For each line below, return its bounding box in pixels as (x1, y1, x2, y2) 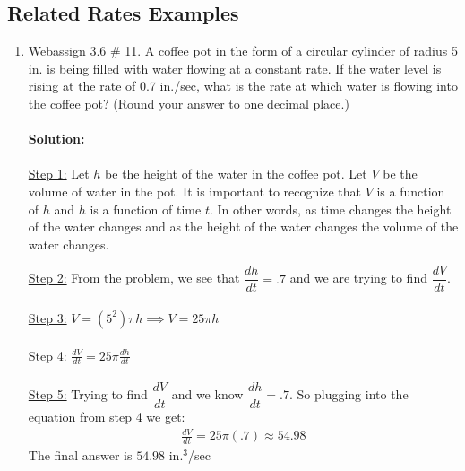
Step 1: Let (28, 164, 90, 183)
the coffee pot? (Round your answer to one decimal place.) (28, 93, 349, 112)
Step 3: (28, 308, 67, 327)
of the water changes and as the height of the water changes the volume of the (28, 217, 459, 236)
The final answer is (28, 446, 133, 465)
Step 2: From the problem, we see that (28, 268, 240, 287)
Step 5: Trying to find (28, 385, 148, 404)
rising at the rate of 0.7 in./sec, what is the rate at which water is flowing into (28, 76, 458, 95)
